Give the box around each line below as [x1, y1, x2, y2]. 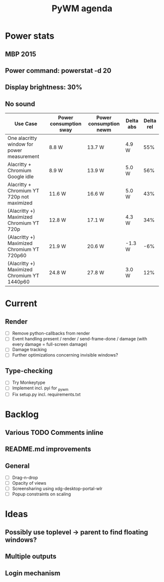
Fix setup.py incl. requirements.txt [12, 392, 81, 398]
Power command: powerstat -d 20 [5, 67, 111, 75]
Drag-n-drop [12, 474, 38, 480]
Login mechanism [5, 569, 61, 577]
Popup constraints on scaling [12, 491, 71, 497]
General [5, 462, 30, 470]
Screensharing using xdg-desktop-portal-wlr [12, 486, 102, 492]
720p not [7, 194, 29, 201]
